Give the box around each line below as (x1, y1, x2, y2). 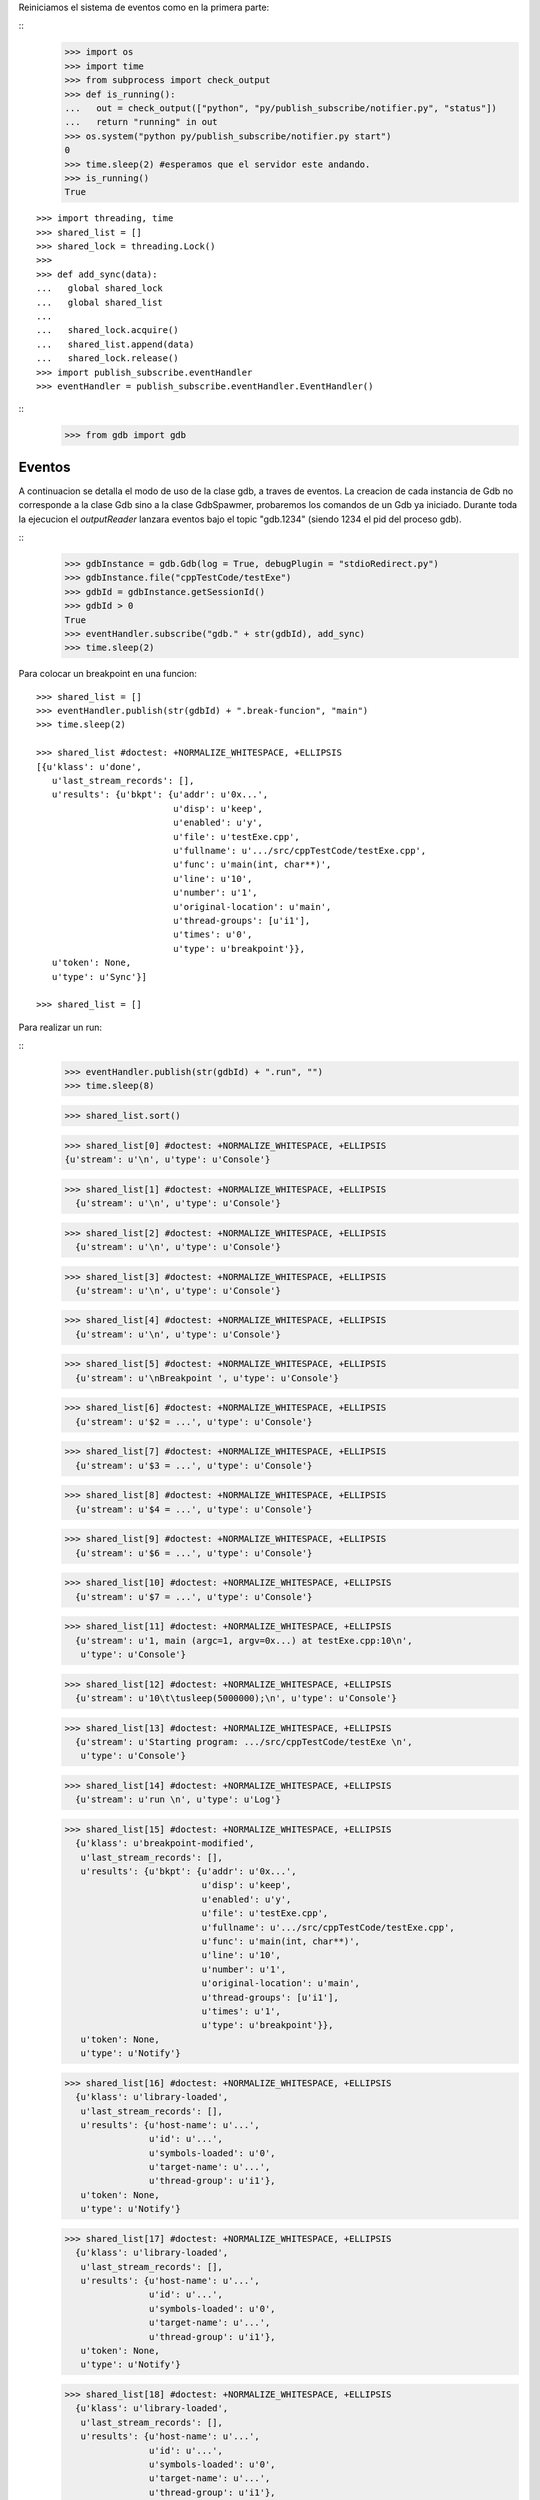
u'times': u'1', (201, 2006, 282, 2017)
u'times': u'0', (173, 929, 253, 940)
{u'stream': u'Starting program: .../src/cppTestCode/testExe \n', (75, 1736, 413, 1747)
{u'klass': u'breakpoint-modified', (75, 1838, 255, 1849)
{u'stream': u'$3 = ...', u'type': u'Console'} (75, 1460, 313, 1471)
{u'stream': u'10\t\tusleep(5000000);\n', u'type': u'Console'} (75, 1693, 397, 1704)
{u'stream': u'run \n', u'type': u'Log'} (75, 1794, 282, 1805)
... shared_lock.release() (36, 353, 179, 364)
